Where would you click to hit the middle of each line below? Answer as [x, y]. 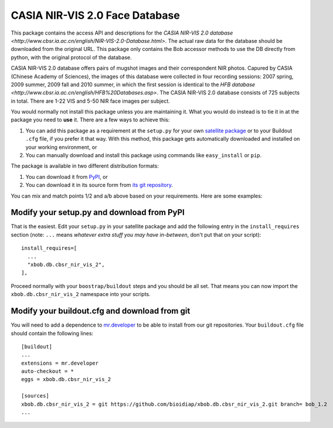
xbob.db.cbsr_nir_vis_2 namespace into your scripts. [81, 294]
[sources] [35, 396]
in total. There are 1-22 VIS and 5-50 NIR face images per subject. [90, 101]
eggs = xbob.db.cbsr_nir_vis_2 [66, 379]
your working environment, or [61, 147]
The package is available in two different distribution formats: [85, 166]
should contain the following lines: [52, 333]
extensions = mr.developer [60, 363]
